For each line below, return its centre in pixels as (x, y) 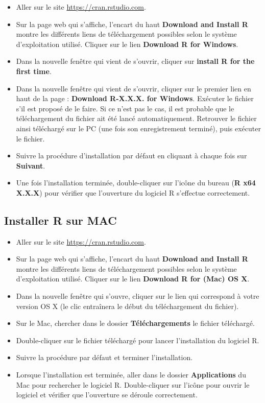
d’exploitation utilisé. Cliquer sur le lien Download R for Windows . (127, 44)
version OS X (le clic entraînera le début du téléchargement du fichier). (127, 306)
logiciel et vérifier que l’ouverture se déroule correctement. (107, 395)
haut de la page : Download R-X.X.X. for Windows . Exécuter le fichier (135, 98)
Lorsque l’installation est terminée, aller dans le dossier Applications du (131, 375)
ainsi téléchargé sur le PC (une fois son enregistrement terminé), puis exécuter (138, 128)
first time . (34, 71)
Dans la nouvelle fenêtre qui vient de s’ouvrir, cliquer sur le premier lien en (134, 88)
